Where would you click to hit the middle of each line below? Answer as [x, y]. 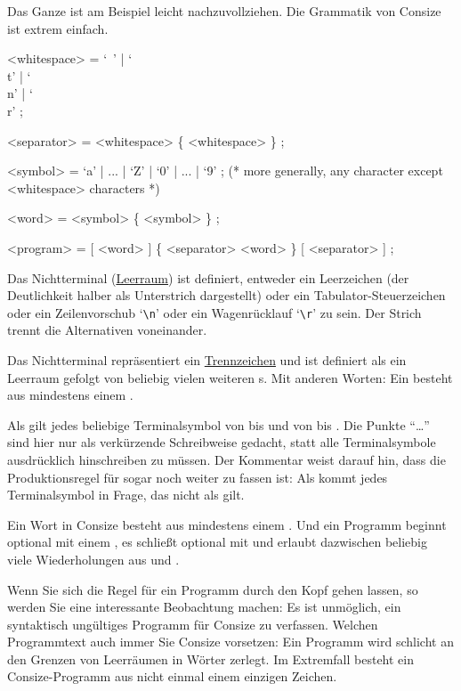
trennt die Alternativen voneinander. [107, 330]
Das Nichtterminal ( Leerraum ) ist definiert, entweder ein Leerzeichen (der [208, 277]
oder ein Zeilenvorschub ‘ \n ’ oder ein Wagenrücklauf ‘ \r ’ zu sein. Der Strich [214, 312]
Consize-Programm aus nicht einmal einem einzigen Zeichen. [172, 676]
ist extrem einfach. [58, 28]
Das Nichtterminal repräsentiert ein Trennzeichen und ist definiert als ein [207, 359]
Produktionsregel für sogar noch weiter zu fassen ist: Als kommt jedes [198, 477]
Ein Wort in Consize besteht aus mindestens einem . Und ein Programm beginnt [227, 524]
